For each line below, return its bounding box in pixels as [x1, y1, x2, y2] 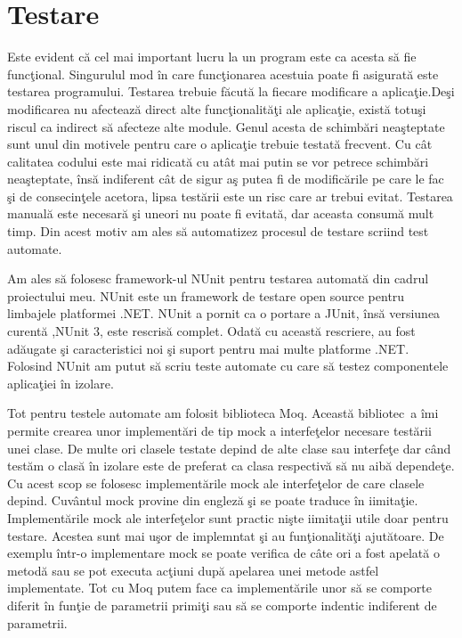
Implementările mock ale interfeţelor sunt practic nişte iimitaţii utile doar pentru [7, 508, 449, 527]
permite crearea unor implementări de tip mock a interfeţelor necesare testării [7, 421, 432, 439]
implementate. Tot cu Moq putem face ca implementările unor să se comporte [7, 578, 432, 597]
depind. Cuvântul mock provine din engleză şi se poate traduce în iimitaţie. [7, 491, 418, 510]
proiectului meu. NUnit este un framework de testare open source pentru [7, 286, 405, 305]
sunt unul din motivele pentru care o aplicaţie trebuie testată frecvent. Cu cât [7, 135, 433, 153]
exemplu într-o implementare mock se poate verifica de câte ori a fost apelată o [7, 544, 440, 562]
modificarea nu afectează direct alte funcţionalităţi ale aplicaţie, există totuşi [7, 99, 426, 118]
